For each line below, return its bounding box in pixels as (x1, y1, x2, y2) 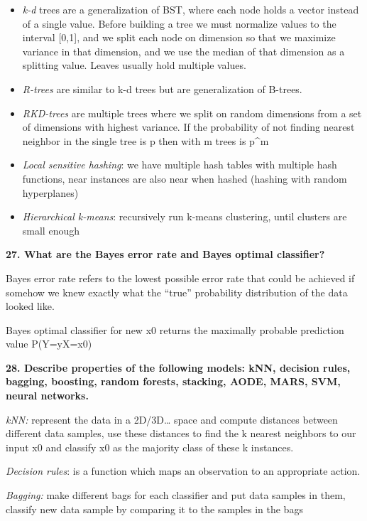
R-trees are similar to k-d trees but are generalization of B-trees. (22, 81, 302, 96)
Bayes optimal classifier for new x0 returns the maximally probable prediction (6, 322, 344, 337)
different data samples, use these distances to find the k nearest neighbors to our (6, 426, 356, 441)
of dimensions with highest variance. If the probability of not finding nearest (22, 119, 355, 134)
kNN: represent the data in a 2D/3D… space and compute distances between (6, 412, 338, 426)
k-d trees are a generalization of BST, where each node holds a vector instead (22, 2, 359, 16)
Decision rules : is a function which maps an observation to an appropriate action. (6, 463, 361, 478)
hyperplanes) (22, 185, 79, 200)
